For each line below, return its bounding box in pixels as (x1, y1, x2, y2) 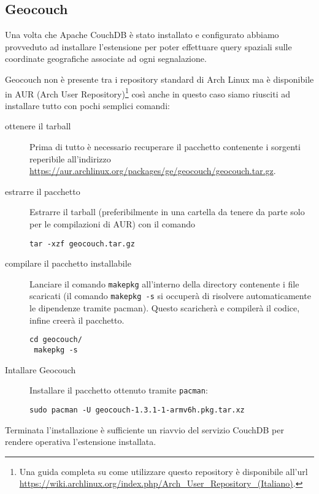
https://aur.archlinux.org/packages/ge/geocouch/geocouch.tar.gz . (29, 164, 276, 177)
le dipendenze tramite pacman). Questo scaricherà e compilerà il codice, (29, 302, 300, 314)
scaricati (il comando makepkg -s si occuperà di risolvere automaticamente (29, 289, 311, 302)
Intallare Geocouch (5, 363, 76, 376)
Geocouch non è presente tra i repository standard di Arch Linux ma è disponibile (5, 72, 314, 85)
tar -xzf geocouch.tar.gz (29, 239, 135, 248)
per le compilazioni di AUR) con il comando (29, 217, 196, 230)
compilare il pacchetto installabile (5, 257, 131, 270)
